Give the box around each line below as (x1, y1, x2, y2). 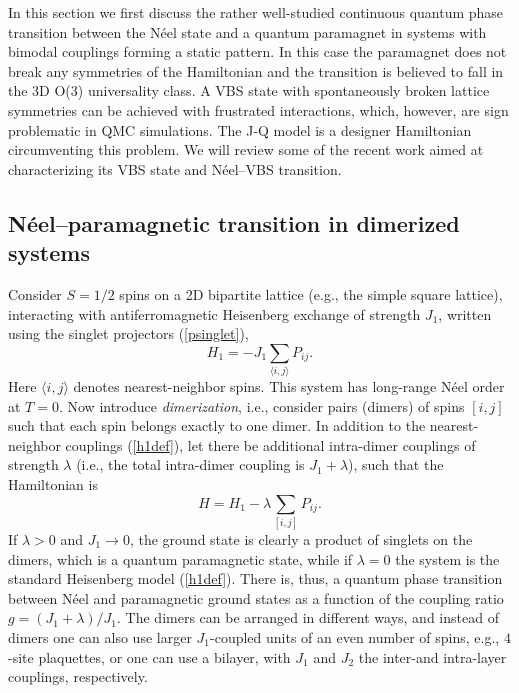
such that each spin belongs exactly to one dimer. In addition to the (8, 415, 426, 436)
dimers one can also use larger (8, 626, 192, 647)
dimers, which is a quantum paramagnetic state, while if (8, 548, 353, 569)
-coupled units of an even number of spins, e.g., (210, 626, 500, 647)
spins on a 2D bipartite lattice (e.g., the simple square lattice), (119, 283, 503, 304)
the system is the (395, 548, 500, 569)
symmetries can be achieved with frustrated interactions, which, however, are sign (8, 99, 509, 120)
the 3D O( (8, 80, 71, 101)
